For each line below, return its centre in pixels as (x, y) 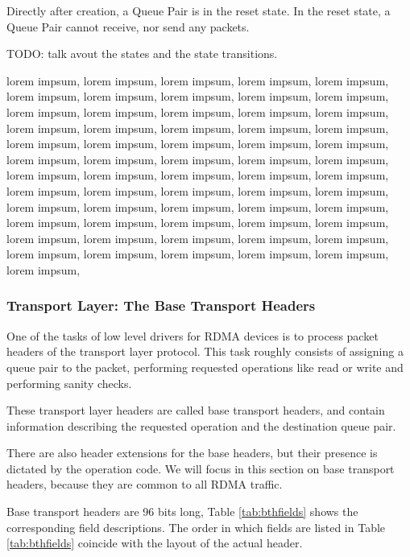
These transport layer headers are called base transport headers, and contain (196, 410)
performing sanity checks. (69, 383)
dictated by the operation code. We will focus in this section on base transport (201, 468)
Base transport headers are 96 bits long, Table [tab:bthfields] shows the (182, 512)
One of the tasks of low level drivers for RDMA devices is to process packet (193, 335)
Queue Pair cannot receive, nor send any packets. (128, 26)
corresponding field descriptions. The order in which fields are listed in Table (196, 527)
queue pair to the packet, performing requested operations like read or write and (205, 367)
